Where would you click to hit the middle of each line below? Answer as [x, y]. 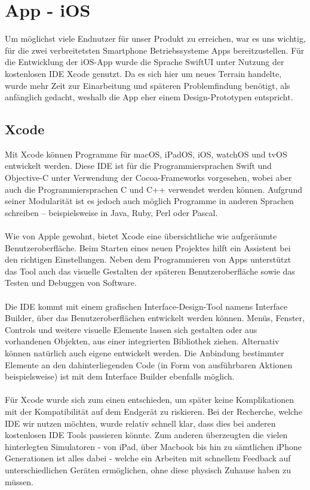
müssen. [19, 481]
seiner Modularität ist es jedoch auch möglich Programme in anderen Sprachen [149, 201]
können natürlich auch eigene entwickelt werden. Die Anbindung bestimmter [145, 352]
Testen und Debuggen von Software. [71, 283]
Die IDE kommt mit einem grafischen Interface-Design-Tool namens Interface [146, 306]
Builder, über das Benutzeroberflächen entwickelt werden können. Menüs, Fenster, [155, 318]
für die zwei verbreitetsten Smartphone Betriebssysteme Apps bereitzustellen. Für [155, 50]
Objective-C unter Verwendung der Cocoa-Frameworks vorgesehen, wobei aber [148, 178]
